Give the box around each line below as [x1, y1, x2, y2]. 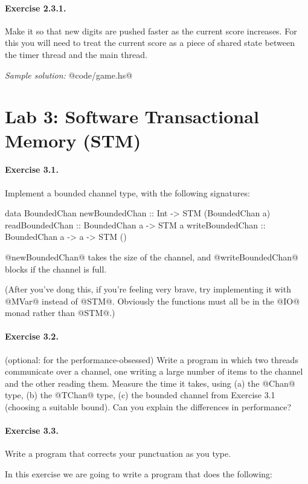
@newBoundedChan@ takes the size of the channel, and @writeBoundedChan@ [5, 250, 298, 263]
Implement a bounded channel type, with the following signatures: [5, 186, 250, 199]
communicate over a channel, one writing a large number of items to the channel [5, 365, 303, 378]
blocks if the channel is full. [5, 262, 107, 275]
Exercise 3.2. [5, 330, 59, 343]
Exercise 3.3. [5, 424, 59, 437]
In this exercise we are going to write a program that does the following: [5, 468, 272, 480]
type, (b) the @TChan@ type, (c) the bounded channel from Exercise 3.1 [5, 389, 275, 401]
